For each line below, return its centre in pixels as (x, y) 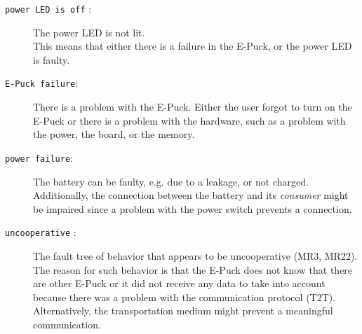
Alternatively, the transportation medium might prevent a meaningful (183, 311)
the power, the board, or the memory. (114, 134)
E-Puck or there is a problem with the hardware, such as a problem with (189, 120)
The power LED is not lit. (89, 32)
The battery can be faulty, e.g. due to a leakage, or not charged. (171, 181)
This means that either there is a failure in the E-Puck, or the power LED (193, 46)
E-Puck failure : (42, 83)
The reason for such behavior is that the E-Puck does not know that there (193, 269)
